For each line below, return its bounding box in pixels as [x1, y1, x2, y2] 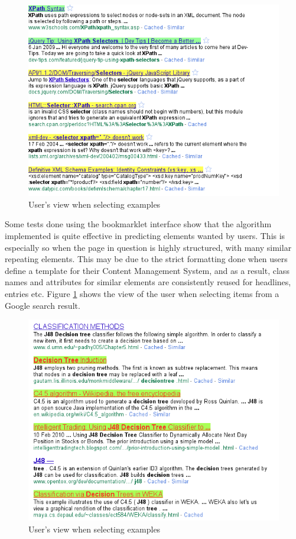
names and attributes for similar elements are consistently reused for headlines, [5, 276, 291, 288]
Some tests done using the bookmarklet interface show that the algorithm [5, 218, 272, 230]
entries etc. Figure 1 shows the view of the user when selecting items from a [5, 287, 279, 299]
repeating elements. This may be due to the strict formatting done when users [5, 253, 288, 265]
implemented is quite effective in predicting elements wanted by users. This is [5, 229, 285, 241]
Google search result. [5, 299, 80, 311]
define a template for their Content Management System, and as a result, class [5, 264, 290, 276]
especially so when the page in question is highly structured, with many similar [5, 241, 292, 253]
